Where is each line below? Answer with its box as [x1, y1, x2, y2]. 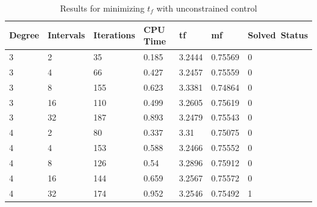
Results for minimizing [60, 2, 144, 14]
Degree [9, 29, 40, 41]
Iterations [93, 29, 135, 41]
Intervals [48, 29, 85, 41]
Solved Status [248, 29, 308, 41]
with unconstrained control [156, 2, 257, 14]
